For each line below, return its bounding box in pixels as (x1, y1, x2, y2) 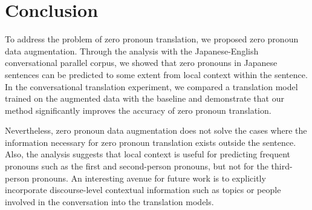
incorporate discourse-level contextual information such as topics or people (5, 183, 281, 196)
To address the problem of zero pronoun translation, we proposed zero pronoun (5, 33, 299, 45)
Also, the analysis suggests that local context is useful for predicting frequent (5, 148, 291, 160)
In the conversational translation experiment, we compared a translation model (5, 80, 298, 93)
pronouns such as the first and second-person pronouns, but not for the (5, 160, 268, 172)
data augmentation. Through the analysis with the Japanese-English (5, 44, 259, 57)
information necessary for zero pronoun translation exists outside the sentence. (5, 136, 296, 148)
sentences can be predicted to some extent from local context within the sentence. (5, 68, 308, 80)
